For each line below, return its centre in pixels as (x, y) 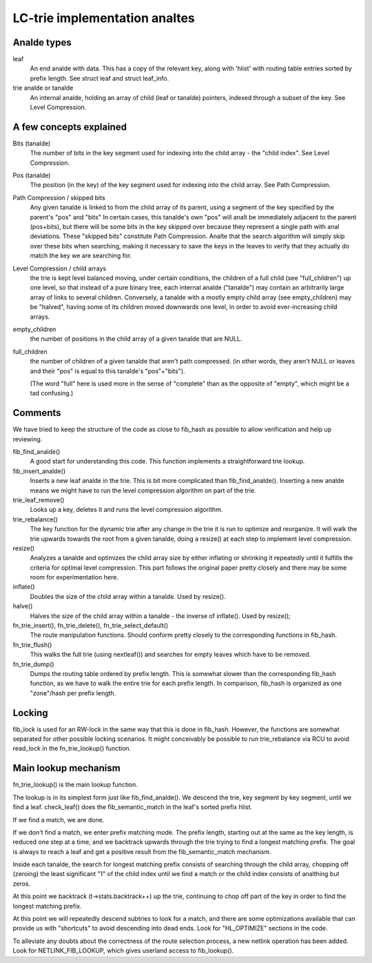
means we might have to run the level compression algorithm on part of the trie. (143, 490)
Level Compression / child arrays (60, 268)
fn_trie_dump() (33, 664)
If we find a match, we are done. (59, 820)
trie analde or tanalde (43, 88)
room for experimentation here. (74, 577)
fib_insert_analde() (39, 471)
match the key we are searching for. (81, 256)
